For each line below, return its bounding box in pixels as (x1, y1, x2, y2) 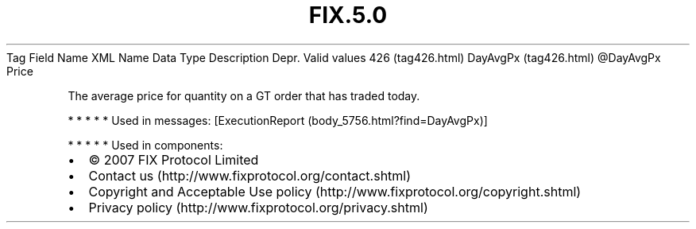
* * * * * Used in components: (68, 138, 223, 152)
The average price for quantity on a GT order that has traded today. (68, 88, 420, 103)
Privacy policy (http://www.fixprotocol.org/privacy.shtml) (88, 199, 428, 215)
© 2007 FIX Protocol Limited (88, 151, 259, 168)
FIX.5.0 (308, 2, 388, 29)
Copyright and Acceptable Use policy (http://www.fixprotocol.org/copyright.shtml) (88, 183, 582, 200)
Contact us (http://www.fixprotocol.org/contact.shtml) (88, 167, 412, 184)
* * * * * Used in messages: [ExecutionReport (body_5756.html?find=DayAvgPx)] (68, 113, 488, 127)
